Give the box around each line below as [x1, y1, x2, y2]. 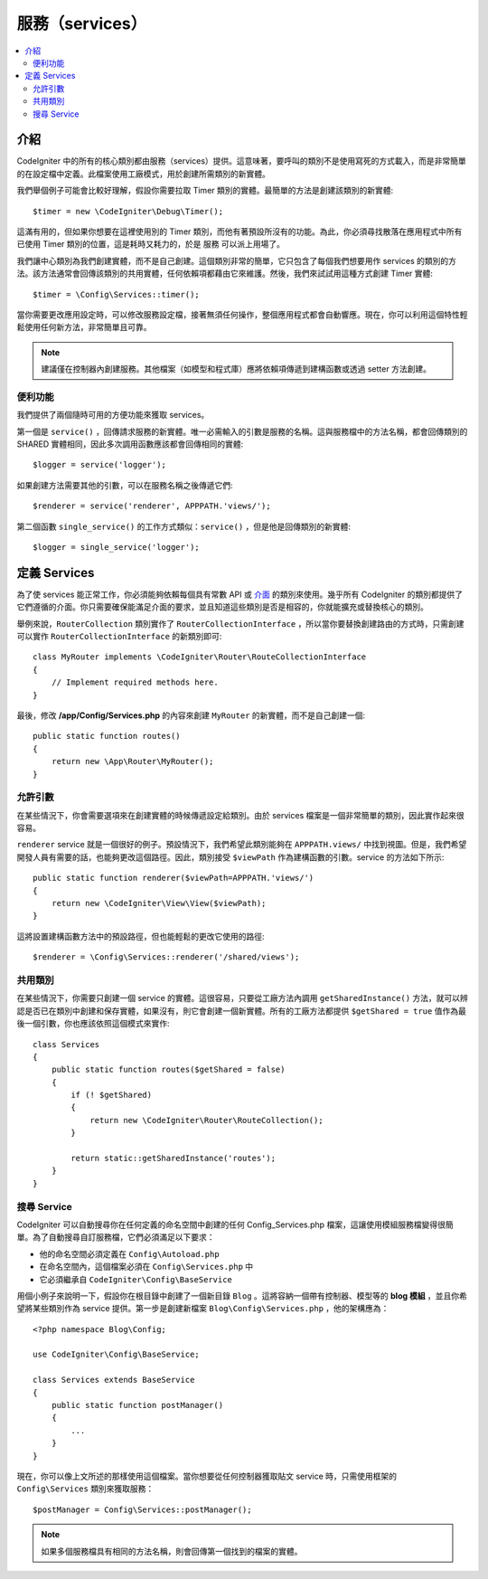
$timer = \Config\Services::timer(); [33, 289, 201, 299]
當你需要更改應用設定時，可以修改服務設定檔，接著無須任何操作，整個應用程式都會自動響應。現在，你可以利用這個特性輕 [16, 308, 468, 320]
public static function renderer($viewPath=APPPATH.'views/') [33, 873, 314, 884]
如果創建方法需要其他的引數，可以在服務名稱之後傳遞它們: [16, 479, 234, 490]
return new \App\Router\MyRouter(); [51, 756, 214, 767]
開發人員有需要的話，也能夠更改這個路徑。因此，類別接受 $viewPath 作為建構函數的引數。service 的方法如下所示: [16, 851, 445, 863]
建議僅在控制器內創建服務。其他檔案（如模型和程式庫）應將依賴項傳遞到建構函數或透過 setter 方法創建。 [41, 364, 431, 374]
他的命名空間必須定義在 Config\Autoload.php [39, 1248, 221, 1259]
